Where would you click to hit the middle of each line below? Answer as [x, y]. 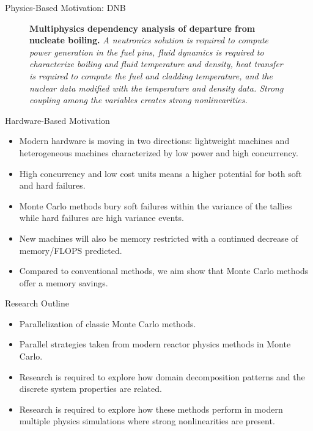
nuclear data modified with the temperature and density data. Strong [156, 88]
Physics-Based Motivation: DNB [65, 7]
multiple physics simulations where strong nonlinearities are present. [147, 421]
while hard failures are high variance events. [101, 218]
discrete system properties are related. [90, 389]
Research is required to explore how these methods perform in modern [151, 409]
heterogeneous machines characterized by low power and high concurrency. [159, 152]
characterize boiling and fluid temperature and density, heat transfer [156, 64]
